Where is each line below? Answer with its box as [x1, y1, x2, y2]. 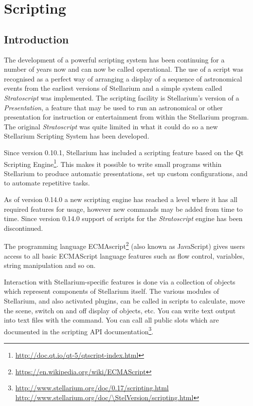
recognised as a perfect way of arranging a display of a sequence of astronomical [4, 73, 242, 83]
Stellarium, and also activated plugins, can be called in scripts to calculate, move [4, 295, 245, 305]
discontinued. [4, 223, 43, 233]
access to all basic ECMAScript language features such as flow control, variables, [4, 250, 245, 261]
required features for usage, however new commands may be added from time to [4, 203, 243, 214]
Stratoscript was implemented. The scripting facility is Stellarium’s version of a [4, 92, 239, 102]
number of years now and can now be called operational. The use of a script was [4, 64, 243, 74]
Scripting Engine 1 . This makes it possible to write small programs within [4, 157, 222, 169]
